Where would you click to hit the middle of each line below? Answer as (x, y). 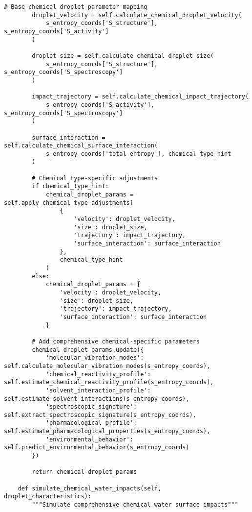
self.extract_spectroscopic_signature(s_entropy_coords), (100, 415)
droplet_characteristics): (48, 497)
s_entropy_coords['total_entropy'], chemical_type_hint (138, 154)
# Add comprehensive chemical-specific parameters (116, 341)
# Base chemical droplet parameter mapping (76, 7)
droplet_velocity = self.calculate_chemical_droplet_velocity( (137, 15)
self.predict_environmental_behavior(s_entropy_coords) (97, 448)
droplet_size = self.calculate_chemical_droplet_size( (123, 56)
